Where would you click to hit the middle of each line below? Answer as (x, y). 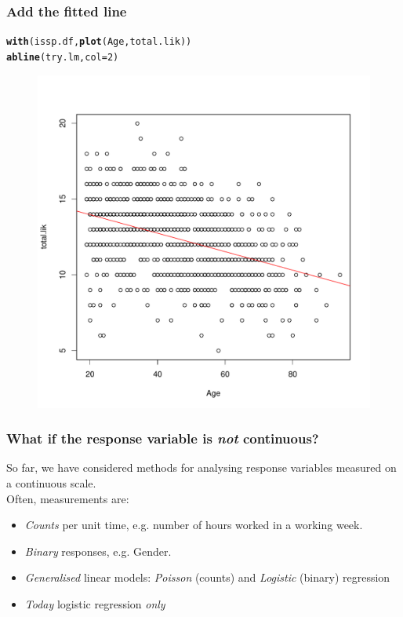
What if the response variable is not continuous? (163, 438)
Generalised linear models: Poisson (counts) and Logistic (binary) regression (207, 577)
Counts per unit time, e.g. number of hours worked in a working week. (194, 525)
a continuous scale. (51, 482)
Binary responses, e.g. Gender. (98, 551)
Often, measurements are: (68, 498)
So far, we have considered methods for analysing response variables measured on (201, 467)
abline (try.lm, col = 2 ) (63, 57)
